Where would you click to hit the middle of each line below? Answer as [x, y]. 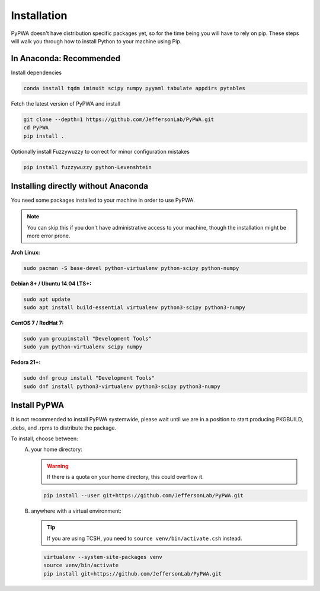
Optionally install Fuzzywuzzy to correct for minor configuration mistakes [100, 151]
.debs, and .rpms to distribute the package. [64, 428]
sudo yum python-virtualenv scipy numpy [83, 347]
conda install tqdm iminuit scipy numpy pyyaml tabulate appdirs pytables [135, 88]
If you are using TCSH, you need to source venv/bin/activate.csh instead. [145, 538]
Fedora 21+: [26, 363]
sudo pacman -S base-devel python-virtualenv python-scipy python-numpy [131, 268]
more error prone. [49, 236]
